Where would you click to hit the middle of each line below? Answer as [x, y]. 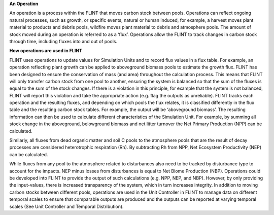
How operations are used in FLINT [46, 51]
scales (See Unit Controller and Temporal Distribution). [66, 206]
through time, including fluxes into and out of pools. [63, 41]
